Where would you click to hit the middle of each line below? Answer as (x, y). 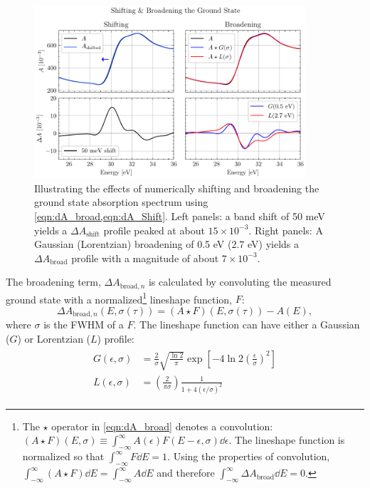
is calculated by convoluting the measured (240, 282)
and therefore (186, 473)
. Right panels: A (286, 230)
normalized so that (63, 456)
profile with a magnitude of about (145, 258)
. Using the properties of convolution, (249, 456)
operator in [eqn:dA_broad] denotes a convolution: (162, 426)
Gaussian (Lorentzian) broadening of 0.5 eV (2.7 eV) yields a (167, 244)
